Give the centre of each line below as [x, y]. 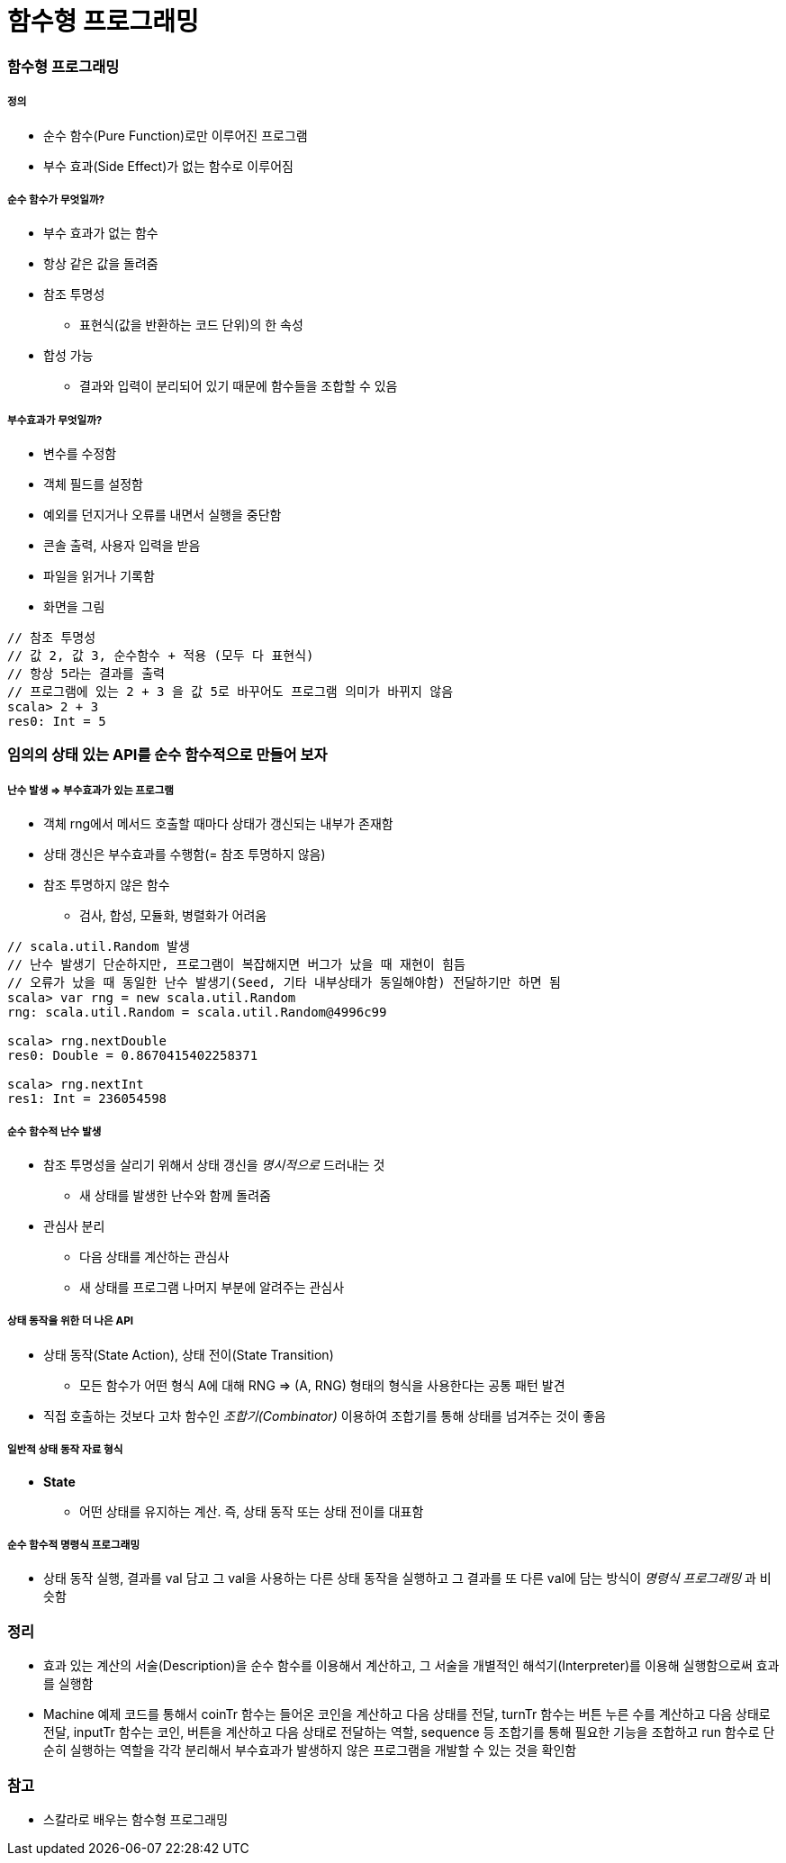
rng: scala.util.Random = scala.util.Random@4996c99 [197, 1013]
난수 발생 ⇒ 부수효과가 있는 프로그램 [91, 790]
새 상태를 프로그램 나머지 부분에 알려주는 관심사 [212, 1288]
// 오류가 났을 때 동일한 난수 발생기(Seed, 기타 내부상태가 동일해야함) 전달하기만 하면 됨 [284, 983]
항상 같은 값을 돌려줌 [101, 264]
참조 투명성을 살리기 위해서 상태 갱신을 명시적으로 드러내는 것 [214, 1165]
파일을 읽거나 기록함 [99, 576]
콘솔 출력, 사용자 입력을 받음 [122, 546]
